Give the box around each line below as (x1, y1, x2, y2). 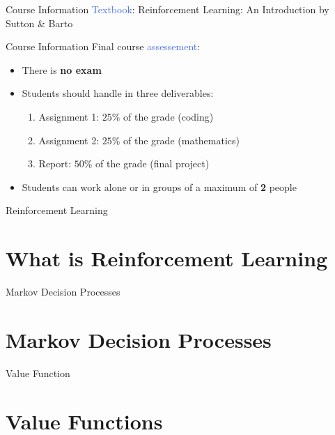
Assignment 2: (38, 132, 100, 147)
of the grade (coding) (123, 109, 214, 123)
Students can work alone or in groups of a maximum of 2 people (22, 179, 297, 194)
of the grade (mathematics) (123, 132, 240, 147)
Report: (38, 156, 72, 171)
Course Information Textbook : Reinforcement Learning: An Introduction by (6, 2, 329, 16)
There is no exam (22, 62, 102, 77)
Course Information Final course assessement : (6, 39, 201, 54)
